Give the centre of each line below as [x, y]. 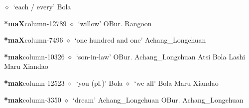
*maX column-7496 [34, 40]
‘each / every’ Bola [42, 6]
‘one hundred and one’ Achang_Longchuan [140, 40]
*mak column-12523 [34, 82]
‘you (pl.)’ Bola [100, 82]
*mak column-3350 [33, 99]
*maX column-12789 [35, 23]
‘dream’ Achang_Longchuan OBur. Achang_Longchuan [158, 99]
